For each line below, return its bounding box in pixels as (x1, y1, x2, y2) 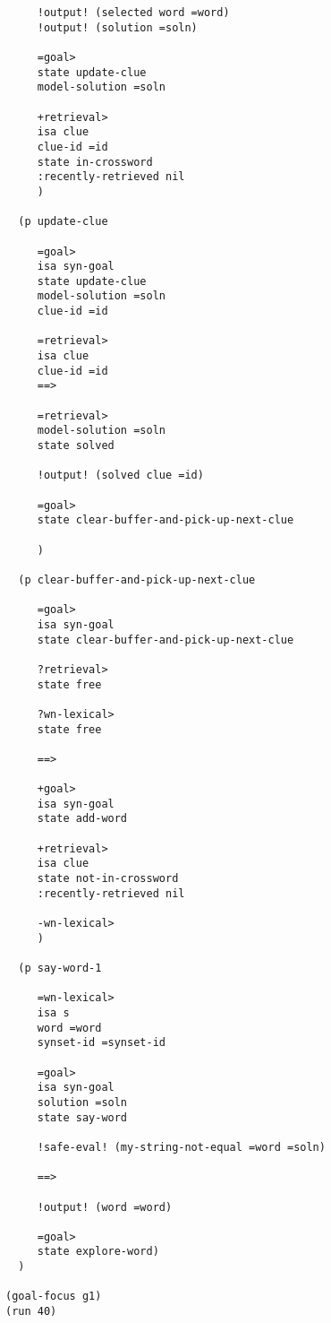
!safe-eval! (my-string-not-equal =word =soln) (37, 1140, 326, 1154)
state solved (37, 439, 115, 453)
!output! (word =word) (37, 1200, 173, 1214)
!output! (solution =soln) (37, 21, 198, 34)
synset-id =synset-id (37, 1036, 165, 1050)
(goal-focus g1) (5, 1290, 102, 1303)
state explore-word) (37, 1245, 159, 1258)
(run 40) (5, 1305, 57, 1319)
